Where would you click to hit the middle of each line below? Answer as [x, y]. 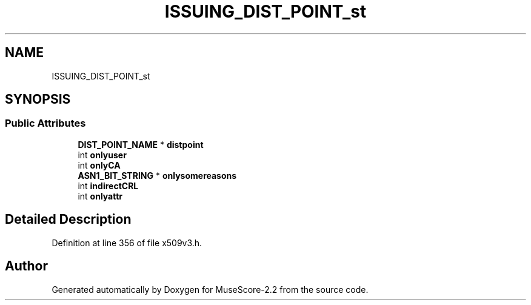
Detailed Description [68, 220]
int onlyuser [102, 155]
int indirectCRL [108, 186]
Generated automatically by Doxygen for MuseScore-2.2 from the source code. [210, 289]
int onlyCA [99, 165]
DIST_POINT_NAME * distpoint [141, 144]
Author [26, 266]
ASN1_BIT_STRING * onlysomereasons [157, 175]
